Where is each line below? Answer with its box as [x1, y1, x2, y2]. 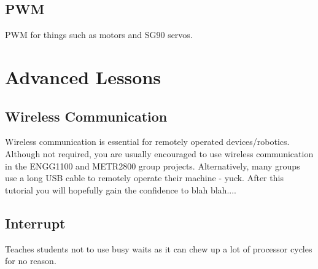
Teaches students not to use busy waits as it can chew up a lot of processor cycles [5, 242, 312, 255]
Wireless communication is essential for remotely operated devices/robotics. [5, 135, 290, 148]
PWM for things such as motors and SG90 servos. [5, 28, 193, 41]
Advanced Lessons [5, 64, 161, 89]
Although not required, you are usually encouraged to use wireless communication [5, 147, 314, 160]
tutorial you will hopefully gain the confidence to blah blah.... [5, 183, 236, 196]
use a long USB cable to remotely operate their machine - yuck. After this [5, 171, 284, 184]
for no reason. [5, 254, 56, 267]
